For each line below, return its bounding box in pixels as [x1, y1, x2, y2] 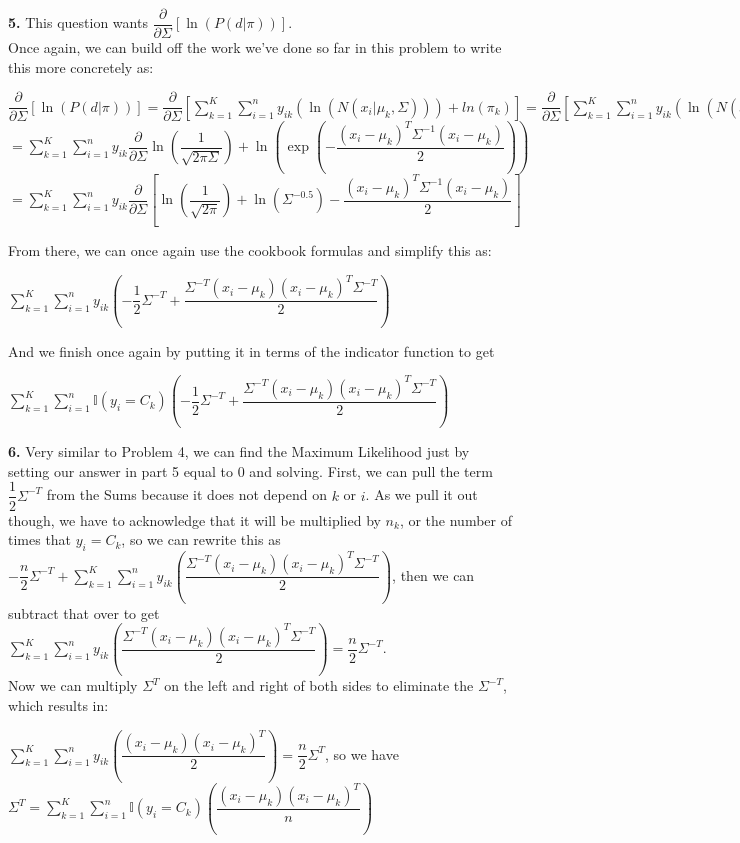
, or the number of [399, 509, 512, 530]
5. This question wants [8, 12, 148, 33]
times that [8, 529, 72, 550]
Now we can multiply [8, 675, 138, 696]
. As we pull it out [365, 484, 478, 505]
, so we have [324, 743, 399, 764]
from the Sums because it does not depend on [46, 484, 327, 505]
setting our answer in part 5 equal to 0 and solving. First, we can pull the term [8, 460, 493, 481]
